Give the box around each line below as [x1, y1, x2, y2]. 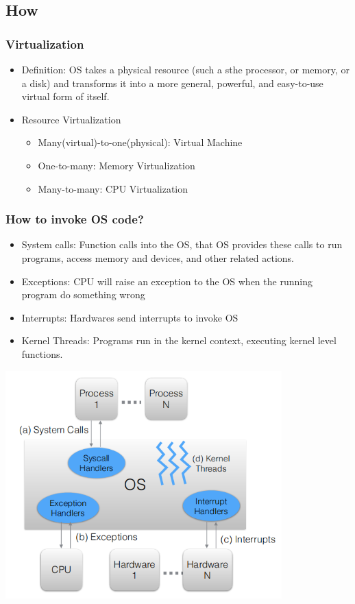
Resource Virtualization [21, 112, 121, 126]
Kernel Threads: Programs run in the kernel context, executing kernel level [21, 333, 336, 348]
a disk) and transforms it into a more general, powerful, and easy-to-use [21, 75, 323, 90]
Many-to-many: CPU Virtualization [38, 181, 188, 195]
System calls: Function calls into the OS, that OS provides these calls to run [21, 237, 343, 252]
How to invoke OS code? [5, 210, 144, 228]
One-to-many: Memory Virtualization [38, 158, 195, 172]
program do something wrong [21, 287, 145, 302]
